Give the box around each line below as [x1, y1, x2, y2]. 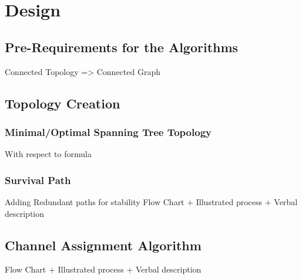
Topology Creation [5, 94, 120, 112]
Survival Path [5, 172, 71, 187]
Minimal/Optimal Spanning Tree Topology [5, 124, 212, 139]
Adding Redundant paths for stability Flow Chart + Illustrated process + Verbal [5, 195, 298, 207]
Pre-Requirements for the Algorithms [5, 38, 239, 56]
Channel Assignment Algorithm [5, 236, 202, 254]
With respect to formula [5, 148, 92, 160]
